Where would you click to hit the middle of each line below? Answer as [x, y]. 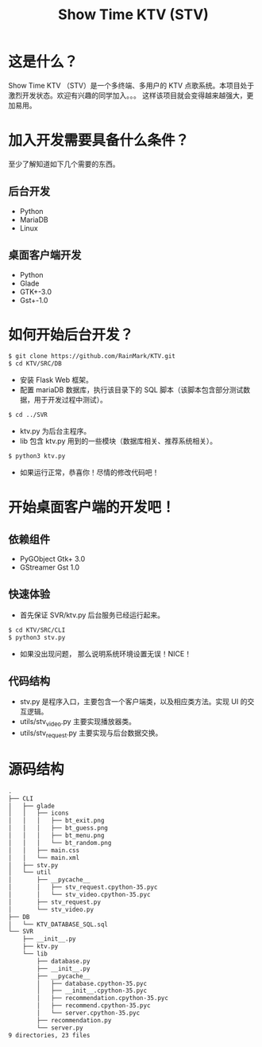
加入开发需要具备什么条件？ [99, 140]
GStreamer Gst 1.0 [50, 567]
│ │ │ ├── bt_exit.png [56, 821]
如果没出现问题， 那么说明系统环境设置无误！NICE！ [106, 653]
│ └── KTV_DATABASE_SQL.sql [58, 924]
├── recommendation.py [74, 1020]
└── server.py [60, 1028]
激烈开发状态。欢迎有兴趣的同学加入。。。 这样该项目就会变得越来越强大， [127, 95]
